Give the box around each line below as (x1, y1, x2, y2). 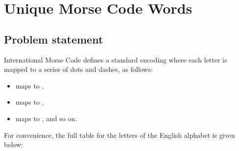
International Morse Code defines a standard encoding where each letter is (4, 54, 227, 65)
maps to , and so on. (15, 113, 77, 123)
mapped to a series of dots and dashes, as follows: (4, 64, 153, 74)
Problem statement (4, 31, 103, 46)
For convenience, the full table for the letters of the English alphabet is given (4, 129, 235, 140)
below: (4, 139, 23, 150)
